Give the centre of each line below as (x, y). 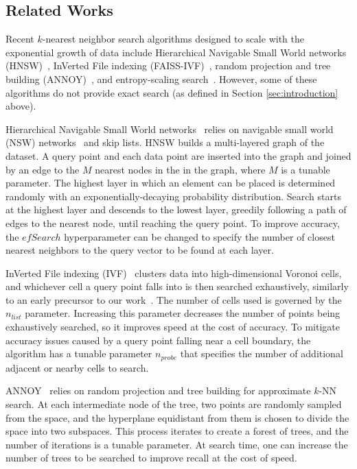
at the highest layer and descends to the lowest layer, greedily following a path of (176, 209)
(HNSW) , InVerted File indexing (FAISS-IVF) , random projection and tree (168, 65)
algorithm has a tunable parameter (79, 353)
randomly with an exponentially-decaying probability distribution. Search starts (173, 196)
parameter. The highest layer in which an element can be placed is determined (171, 183)
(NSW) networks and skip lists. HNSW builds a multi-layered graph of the (165, 142)
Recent (20, 39)
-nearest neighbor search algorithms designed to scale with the (173, 39)
